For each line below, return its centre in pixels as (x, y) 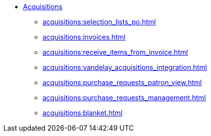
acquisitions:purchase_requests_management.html (124, 98)
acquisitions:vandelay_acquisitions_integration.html (125, 67)
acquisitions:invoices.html (84, 37)
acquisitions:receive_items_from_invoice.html (115, 52)
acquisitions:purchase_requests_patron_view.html (122, 82)
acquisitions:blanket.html (83, 113)
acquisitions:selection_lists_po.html (99, 22)
